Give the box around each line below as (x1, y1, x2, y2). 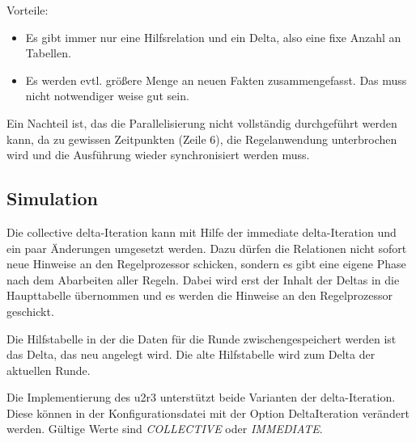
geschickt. (6, 302, 54, 319)
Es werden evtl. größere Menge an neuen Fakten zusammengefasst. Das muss (25, 71, 407, 88)
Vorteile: (6, 2, 49, 18)
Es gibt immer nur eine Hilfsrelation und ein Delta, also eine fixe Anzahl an (25, 28, 401, 45)
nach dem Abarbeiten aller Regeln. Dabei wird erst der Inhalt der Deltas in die (6, 271, 400, 288)
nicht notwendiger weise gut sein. (25, 87, 189, 104)
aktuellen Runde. (6, 361, 91, 378)
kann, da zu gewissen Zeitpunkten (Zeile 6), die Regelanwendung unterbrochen (6, 130, 397, 147)
